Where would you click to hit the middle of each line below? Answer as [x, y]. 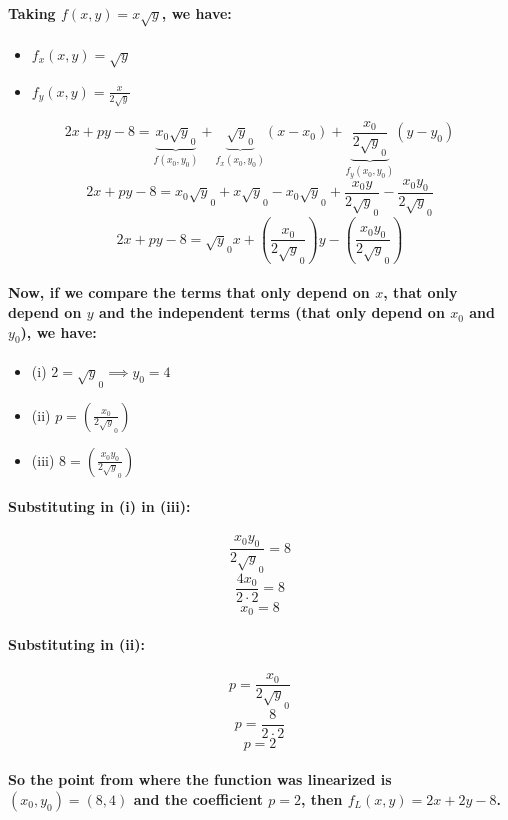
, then [321, 798]
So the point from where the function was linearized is [200, 779]
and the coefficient [198, 798]
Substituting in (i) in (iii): [99, 506]
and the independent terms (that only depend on [271, 312]
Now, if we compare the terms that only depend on [189, 292]
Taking [32, 12]
